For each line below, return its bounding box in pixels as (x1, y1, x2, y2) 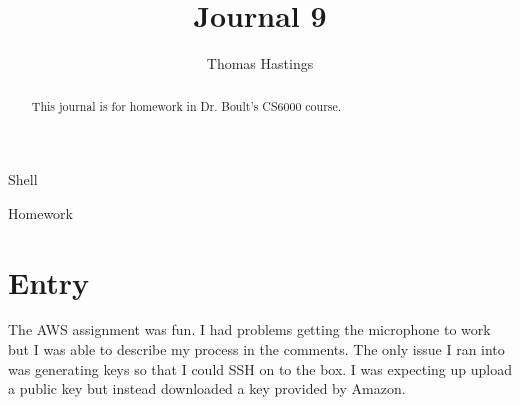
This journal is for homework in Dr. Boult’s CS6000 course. (31, 97, 342, 114)
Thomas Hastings (206, 53, 314, 74)
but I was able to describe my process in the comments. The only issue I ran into (8, 339, 505, 360)
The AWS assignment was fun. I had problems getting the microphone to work (8, 319, 491, 340)
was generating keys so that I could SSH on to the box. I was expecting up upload (8, 358, 512, 379)
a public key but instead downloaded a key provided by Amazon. (8, 378, 406, 399)
